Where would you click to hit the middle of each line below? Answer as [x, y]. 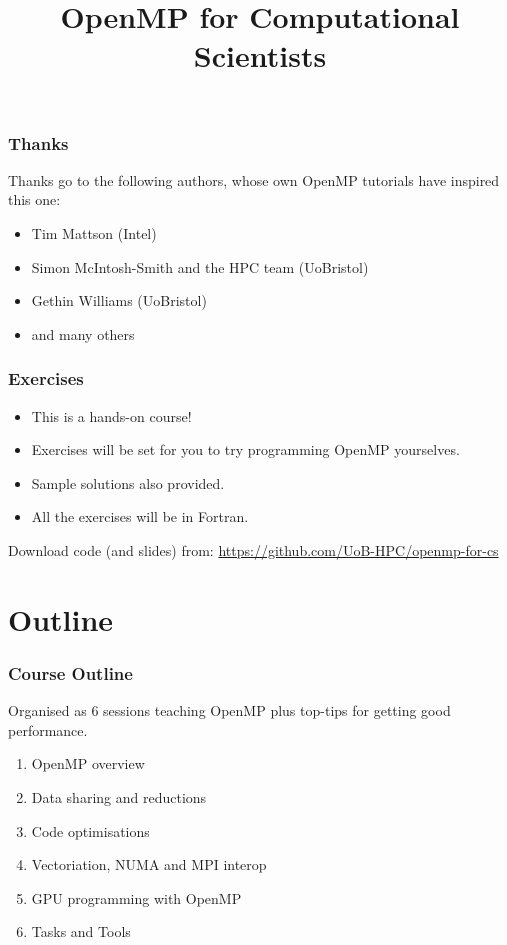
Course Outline [70, 672]
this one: [34, 199]
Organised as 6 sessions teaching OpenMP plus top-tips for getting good [229, 710]
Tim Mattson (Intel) [94, 233]
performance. [48, 729]
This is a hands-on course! [111, 415]
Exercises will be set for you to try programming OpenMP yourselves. [245, 449]
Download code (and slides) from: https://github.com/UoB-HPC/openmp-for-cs [253, 550]
